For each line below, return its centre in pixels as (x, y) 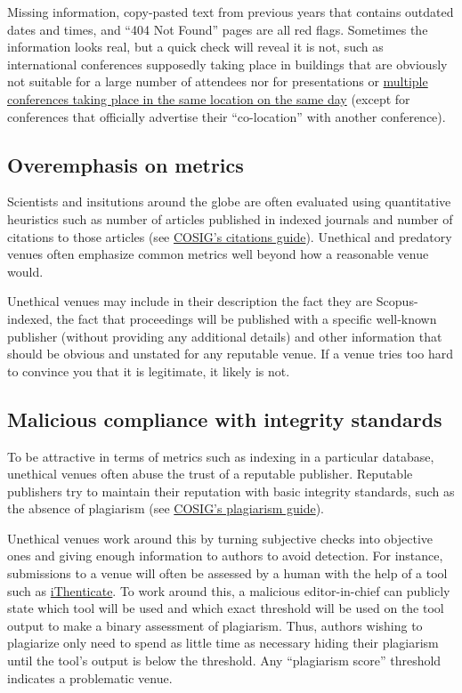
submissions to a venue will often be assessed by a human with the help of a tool (227, 573)
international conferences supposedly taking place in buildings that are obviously (227, 64)
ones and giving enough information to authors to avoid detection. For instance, (225, 556)
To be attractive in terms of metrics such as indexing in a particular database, (221, 456)
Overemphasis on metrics (126, 164)
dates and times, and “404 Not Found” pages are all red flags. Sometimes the (218, 29)
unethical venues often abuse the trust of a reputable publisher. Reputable (210, 474)
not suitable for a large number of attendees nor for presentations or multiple (218, 81)
